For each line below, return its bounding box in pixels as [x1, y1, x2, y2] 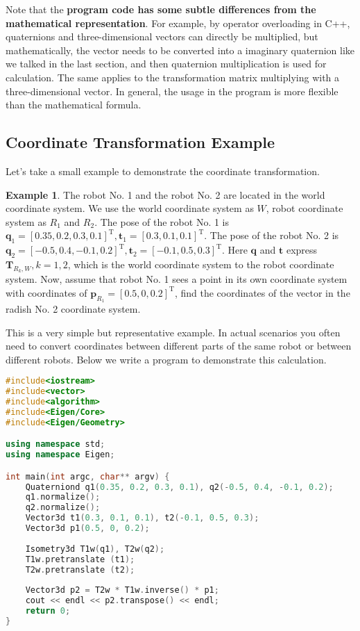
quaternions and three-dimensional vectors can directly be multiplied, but [6, 29, 318, 44]
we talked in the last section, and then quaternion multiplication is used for [6, 56, 327, 71]
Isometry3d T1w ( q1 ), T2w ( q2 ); [25, 543, 165, 554]
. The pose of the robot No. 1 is [94, 214, 229, 229]
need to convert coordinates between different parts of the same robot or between [6, 338, 352, 353]
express [286, 243, 318, 257]
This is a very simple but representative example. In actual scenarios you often [6, 325, 341, 339]
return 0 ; [25, 606, 71, 616]
